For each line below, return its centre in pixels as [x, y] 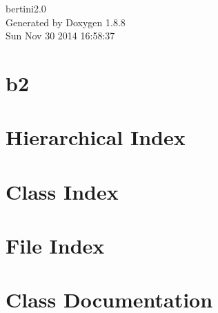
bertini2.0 [26, 8]
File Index [55, 246]
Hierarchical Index [96, 137]
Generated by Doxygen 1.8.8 [66, 22]
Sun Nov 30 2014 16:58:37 [60, 36]
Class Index [62, 191]
